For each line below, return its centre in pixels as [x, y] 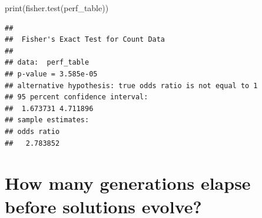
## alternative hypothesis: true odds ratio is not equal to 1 [131, 85]
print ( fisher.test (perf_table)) [57, 8]
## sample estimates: [47, 120]
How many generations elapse [128, 183]
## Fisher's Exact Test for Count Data [85, 40]
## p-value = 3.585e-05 [51, 74]
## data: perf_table [47, 63]
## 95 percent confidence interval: [77, 97]
